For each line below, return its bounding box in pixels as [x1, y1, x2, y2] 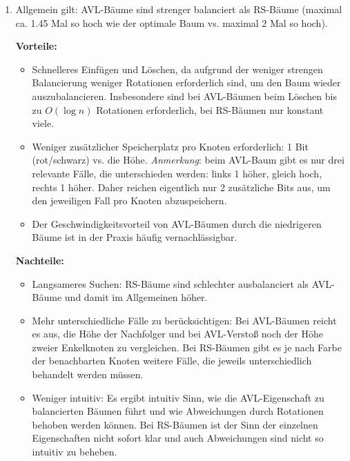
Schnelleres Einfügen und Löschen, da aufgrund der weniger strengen [32, 61, 323, 76]
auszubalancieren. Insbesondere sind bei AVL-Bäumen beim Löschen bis [32, 88, 337, 103]
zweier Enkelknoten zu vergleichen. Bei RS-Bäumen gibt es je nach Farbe [32, 340, 342, 354]
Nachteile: [15, 253, 64, 267]
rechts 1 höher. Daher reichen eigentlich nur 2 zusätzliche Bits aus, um [32, 179, 331, 194]
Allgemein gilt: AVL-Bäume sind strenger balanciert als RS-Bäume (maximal [15, 2, 342, 16]
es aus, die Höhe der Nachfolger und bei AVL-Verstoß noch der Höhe [32, 326, 323, 341]
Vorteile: [15, 39, 57, 53]
